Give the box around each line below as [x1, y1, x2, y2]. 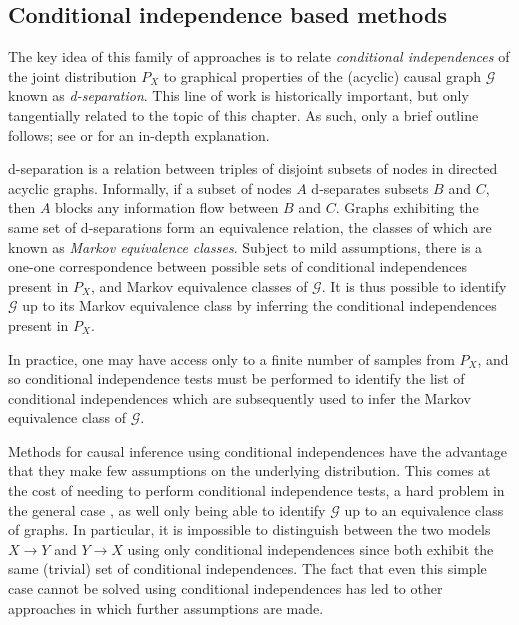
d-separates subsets [311, 177, 429, 198]
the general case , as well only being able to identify [8, 499, 326, 520]
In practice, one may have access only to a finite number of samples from [8, 348, 455, 369]
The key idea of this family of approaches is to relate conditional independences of [8, 46, 510, 67]
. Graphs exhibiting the [335, 197, 479, 218]
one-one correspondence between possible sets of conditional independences [8, 256, 468, 277]
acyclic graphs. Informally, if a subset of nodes [8, 177, 292, 198]
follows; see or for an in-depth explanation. [8, 124, 270, 145]
